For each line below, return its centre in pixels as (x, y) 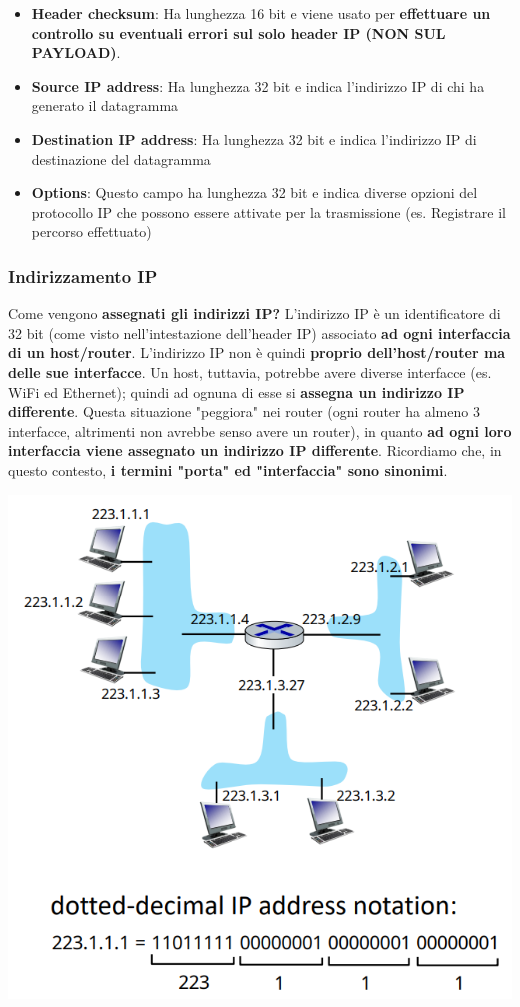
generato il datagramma (105, 105)
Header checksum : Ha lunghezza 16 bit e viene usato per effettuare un (261, 13)
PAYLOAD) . (76, 52)
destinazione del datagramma (121, 158)
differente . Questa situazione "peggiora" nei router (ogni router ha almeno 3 (244, 411)
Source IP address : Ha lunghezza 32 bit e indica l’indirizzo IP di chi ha (258, 85)
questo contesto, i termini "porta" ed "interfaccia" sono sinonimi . (228, 469)
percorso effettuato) (91, 231)
